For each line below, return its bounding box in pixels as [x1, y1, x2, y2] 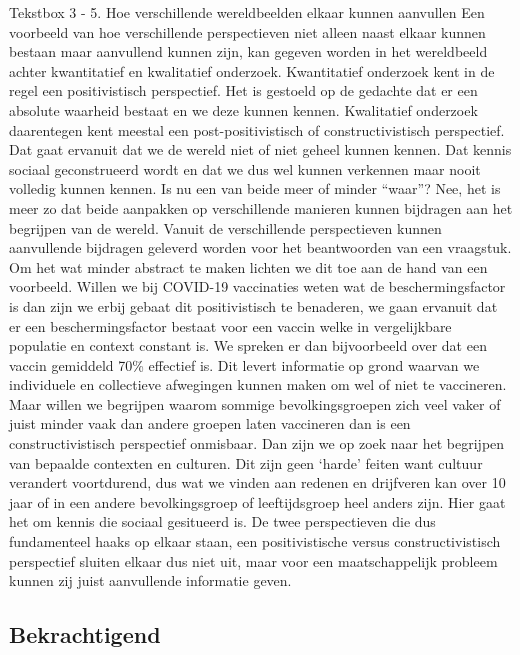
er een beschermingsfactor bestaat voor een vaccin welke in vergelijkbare [9, 315, 452, 336]
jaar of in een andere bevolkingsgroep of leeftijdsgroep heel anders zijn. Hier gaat [9, 491, 506, 512]
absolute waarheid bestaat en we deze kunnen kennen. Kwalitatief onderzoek [9, 99, 478, 120]
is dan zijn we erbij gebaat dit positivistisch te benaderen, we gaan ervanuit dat [9, 295, 498, 316]
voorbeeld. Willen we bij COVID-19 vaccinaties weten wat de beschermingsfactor [9, 276, 506, 297]
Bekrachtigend [9, 619, 161, 650]
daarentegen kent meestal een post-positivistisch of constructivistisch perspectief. [9, 119, 505, 140]
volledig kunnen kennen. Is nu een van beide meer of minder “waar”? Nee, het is [9, 178, 501, 199]
